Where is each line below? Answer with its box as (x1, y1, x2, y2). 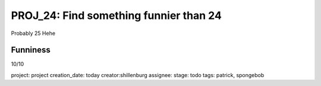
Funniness (11, 45, 51, 55)
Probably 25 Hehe (11, 30, 56, 37)
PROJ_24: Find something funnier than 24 (11, 9, 222, 22)
